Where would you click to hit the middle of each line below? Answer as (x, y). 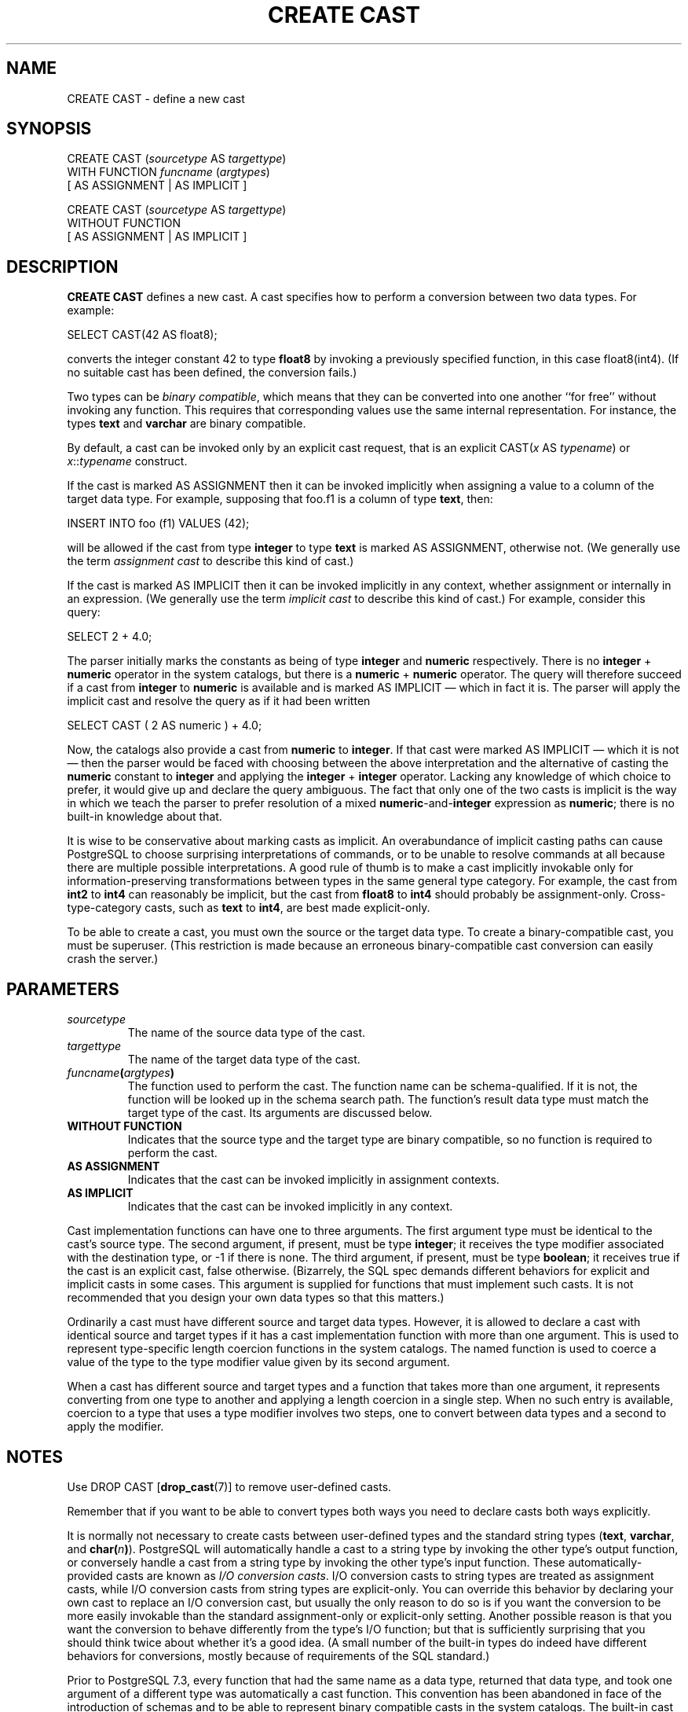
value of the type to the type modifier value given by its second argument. (258, 1362)
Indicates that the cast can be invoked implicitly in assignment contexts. (313, 1180)
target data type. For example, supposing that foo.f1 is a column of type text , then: (280, 499)
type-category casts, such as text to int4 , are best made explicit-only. (249, 908)
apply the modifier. (115, 1427)
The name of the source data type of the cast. (247, 1033)
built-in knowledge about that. (145, 817)
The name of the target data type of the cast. (244, 1060)
